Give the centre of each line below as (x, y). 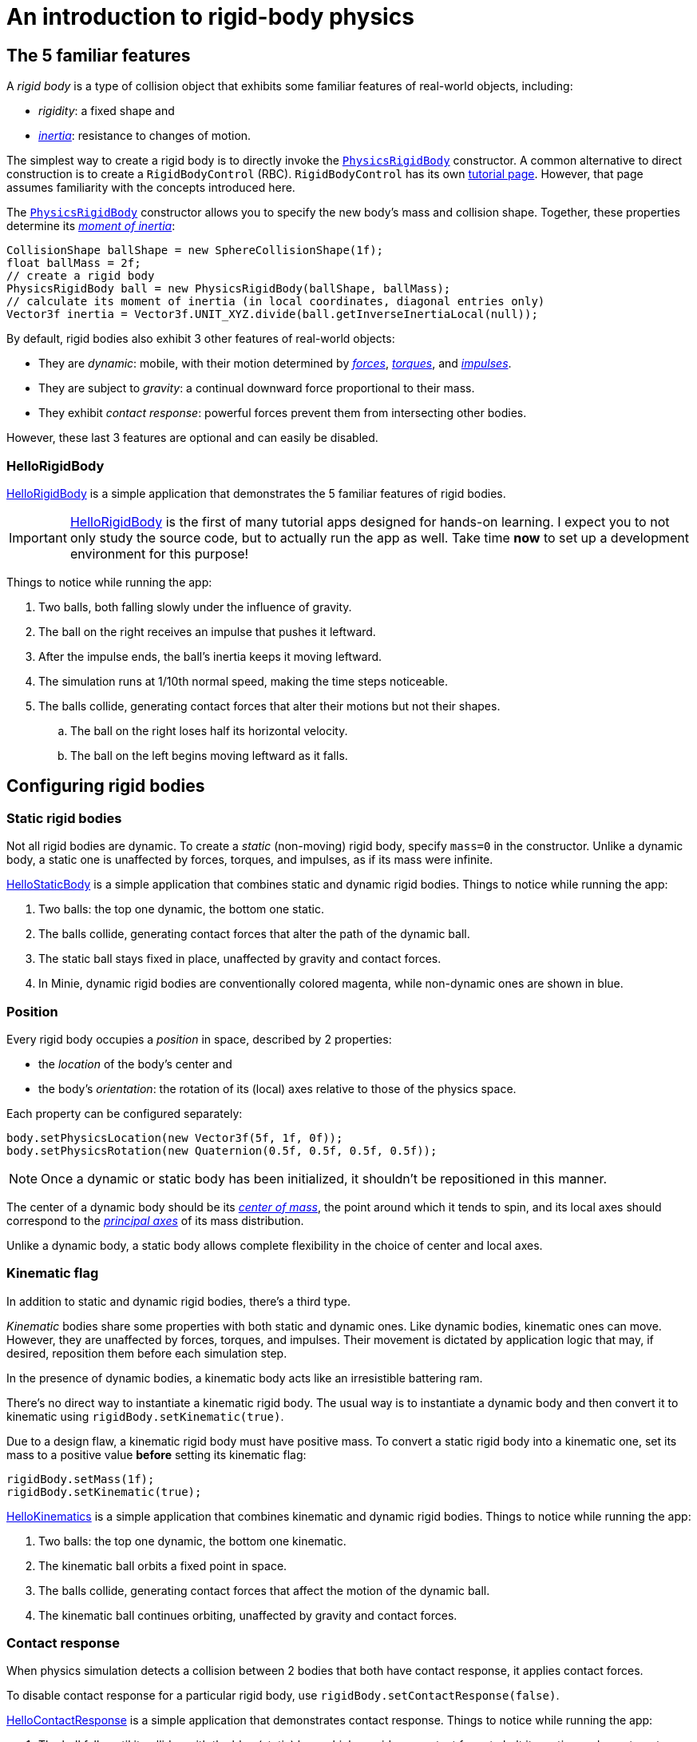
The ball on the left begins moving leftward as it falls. (209, 755)
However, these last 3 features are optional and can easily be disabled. (192, 438)
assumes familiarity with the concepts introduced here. (151, 188)
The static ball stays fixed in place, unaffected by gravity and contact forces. (240, 959)
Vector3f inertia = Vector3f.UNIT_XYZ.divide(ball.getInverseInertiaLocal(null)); (272, 314)
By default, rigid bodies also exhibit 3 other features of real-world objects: (201, 339)
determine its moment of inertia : (91, 226)
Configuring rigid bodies (106, 786)
